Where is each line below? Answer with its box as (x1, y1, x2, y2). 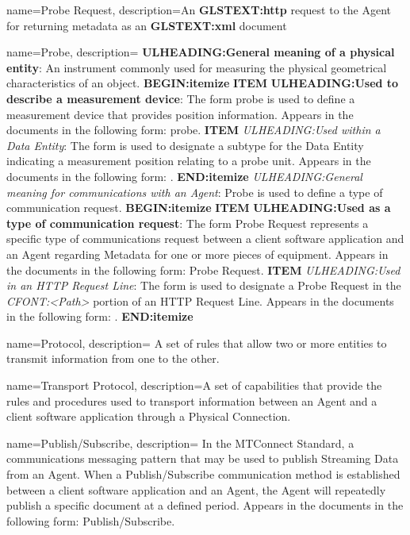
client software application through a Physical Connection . (6, 408, 291, 425)
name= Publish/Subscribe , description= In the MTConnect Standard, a (6, 434, 354, 451)
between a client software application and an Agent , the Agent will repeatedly (6, 481, 386, 498)
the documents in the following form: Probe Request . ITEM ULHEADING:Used (6, 261, 400, 278)
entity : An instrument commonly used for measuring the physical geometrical (6, 59, 387, 75)
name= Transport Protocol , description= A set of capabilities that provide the (6, 377, 382, 394)
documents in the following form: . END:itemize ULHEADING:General (6, 167, 362, 184)
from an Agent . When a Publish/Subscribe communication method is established (6, 466, 400, 483)
